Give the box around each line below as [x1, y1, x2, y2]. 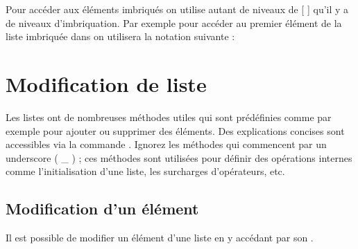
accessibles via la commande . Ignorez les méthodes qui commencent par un [6, 137, 327, 151]
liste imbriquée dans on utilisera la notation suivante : [6, 29, 235, 44]
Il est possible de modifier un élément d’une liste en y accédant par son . [6, 230, 314, 245]
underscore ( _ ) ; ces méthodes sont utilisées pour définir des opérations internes [6, 150, 352, 165]
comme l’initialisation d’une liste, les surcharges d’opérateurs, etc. [6, 164, 285, 178]
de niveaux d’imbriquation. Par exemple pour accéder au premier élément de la [6, 15, 342, 30]
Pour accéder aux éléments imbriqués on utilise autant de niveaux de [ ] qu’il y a [6, 2, 349, 16]
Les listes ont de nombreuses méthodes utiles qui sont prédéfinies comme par [6, 109, 332, 124]
